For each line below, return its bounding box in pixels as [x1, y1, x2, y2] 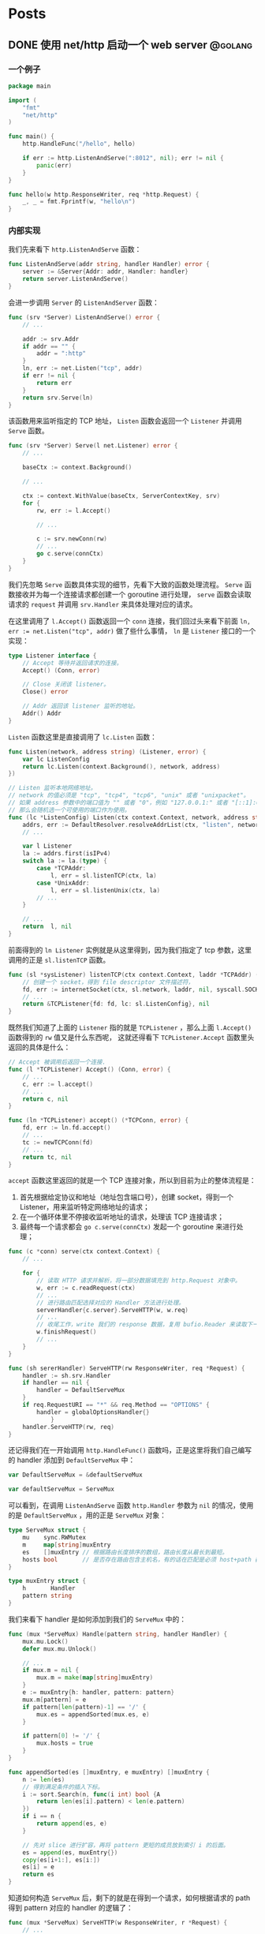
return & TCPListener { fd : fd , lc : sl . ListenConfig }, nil [22, 1000, 211, 1008]
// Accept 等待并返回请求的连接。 [22, 659, 123, 667]
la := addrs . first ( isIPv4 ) [22, 850, 111, 858]
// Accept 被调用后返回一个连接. [8, 1058, 106, 1066]
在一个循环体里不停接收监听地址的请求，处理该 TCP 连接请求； [19, 1212, 225, 1221]
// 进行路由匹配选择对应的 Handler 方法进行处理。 [36, 1299, 185, 1307]
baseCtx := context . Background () [22, 463, 132, 472]
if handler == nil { [22, 1378, 90, 1387]
